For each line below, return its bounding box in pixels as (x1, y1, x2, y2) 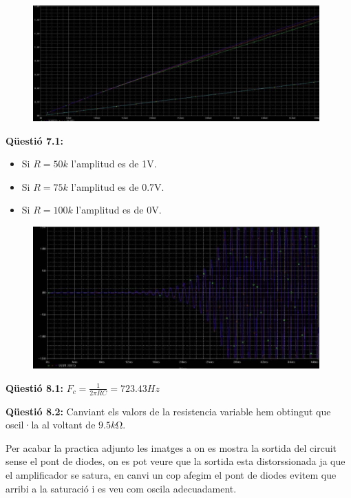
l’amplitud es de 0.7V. (71, 179, 164, 194)
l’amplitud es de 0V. (76, 203, 162, 217)
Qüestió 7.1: (6, 133, 63, 147)
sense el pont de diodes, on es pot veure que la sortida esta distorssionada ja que (6, 454, 345, 468)
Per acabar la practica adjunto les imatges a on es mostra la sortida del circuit (6, 440, 337, 455)
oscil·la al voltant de (6, 417, 96, 432)
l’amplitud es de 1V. (71, 156, 157, 171)
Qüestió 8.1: (6, 380, 63, 395)
